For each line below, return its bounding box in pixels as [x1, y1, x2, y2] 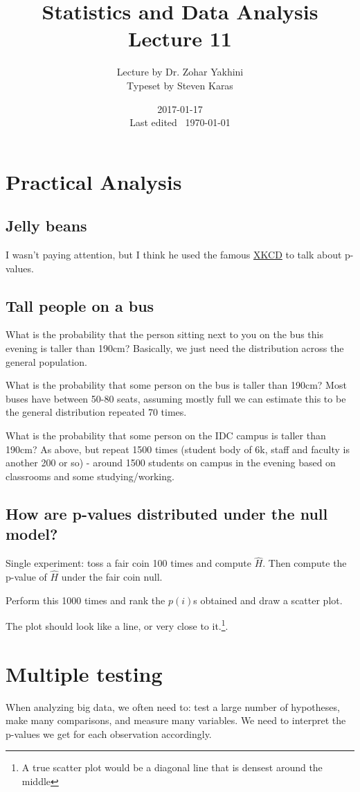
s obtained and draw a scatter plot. [193, 592, 343, 607]
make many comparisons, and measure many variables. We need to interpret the [6, 713, 346, 728]
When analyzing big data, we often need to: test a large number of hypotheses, [6, 699, 340, 714]
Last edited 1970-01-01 [129, 115, 231, 130]
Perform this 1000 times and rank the [6, 592, 165, 607]
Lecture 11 [128, 24, 232, 53]
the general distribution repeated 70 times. [6, 405, 187, 419]
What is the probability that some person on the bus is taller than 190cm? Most [6, 378, 347, 392]
